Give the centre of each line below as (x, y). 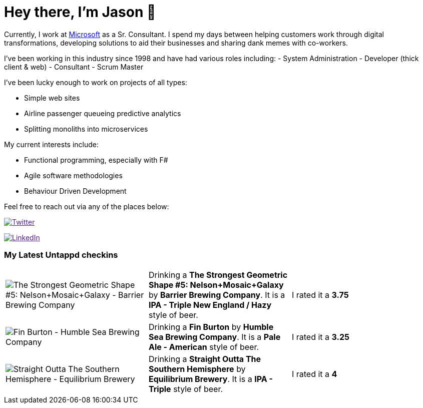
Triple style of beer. (186, 389)
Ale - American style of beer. (204, 347)
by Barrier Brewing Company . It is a (217, 295)
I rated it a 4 (314, 374)
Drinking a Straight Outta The (205, 359)
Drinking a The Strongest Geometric (218, 275)
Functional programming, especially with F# (96, 160)
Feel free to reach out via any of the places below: (87, 206)
